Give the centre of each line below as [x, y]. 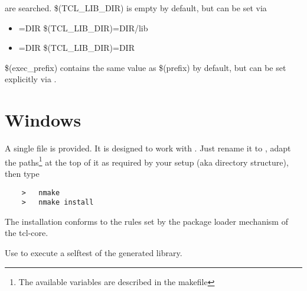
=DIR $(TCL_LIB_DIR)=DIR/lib [83, 28]
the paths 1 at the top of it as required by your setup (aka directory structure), [147, 161]
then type [22, 173]
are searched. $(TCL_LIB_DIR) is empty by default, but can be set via [136, 8]
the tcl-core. [27, 233]
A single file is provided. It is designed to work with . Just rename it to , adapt [148, 148]
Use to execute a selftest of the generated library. [94, 253]
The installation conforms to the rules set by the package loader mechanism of [146, 221]
